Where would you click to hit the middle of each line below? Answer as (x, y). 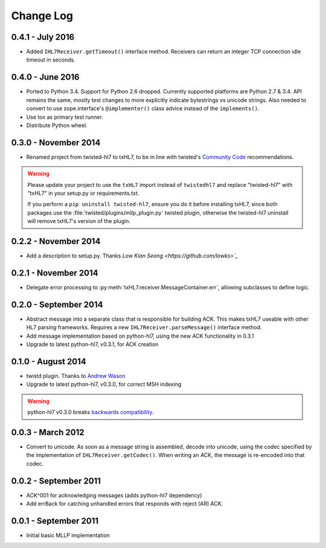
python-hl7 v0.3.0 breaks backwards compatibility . (91, 412)
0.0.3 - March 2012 (48, 432)
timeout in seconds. (51, 60)
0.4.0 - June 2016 (45, 77)
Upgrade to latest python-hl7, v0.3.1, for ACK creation (92, 344)
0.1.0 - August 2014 (49, 361)
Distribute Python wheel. (57, 125)
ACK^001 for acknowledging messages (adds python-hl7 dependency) (114, 495)
